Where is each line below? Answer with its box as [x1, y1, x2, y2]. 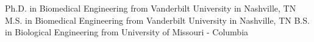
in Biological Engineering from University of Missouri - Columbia [5, 26, 249, 38]
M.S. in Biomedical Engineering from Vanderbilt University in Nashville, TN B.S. [5, 13, 310, 26]
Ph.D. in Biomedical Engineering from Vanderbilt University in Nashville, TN [5, 2, 296, 14]
